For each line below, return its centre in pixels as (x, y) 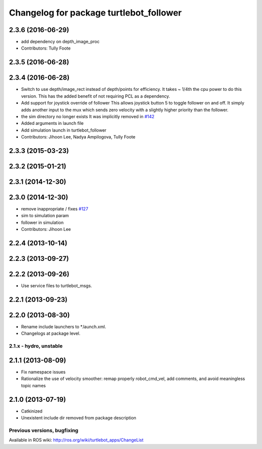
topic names (33, 385)
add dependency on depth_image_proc (60, 42)
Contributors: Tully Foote (46, 48)
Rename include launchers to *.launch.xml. (64, 327)
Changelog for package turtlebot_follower (95, 13)
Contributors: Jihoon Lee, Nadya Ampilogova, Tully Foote (78, 137)
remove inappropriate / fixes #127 (55, 209)
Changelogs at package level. (51, 333)
